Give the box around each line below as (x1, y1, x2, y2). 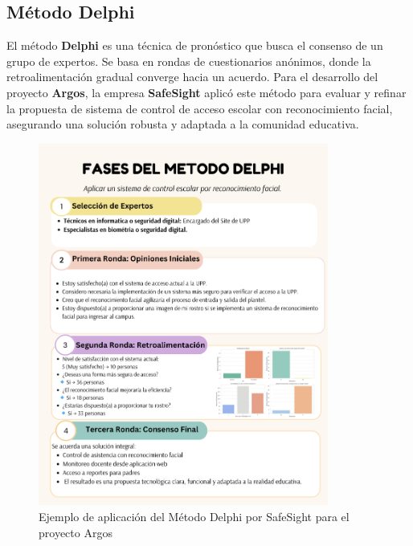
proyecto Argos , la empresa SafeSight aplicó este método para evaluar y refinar (6, 84, 407, 100)
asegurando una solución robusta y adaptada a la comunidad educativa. (6, 116, 359, 132)
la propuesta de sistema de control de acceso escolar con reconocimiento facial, (6, 100, 393, 116)
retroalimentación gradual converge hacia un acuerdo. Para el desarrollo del (6, 68, 378, 85)
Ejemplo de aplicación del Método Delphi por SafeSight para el (39, 507, 350, 524)
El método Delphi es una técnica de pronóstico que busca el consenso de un (6, 37, 383, 54)
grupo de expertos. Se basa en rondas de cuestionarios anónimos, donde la (6, 52, 371, 69)
